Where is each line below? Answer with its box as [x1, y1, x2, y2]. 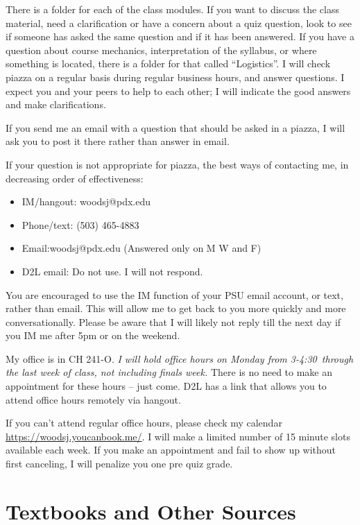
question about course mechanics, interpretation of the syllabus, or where [6, 42, 317, 57]
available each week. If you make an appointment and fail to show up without [6, 442, 336, 457]
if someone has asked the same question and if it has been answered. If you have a [6, 29, 354, 44]
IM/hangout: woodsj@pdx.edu [22, 194, 151, 209]
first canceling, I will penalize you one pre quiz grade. [6, 456, 233, 471]
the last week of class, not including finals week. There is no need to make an [6, 365, 333, 379]
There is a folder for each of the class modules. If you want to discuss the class [6, 2, 340, 16]
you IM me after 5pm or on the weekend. [6, 328, 180, 343]
